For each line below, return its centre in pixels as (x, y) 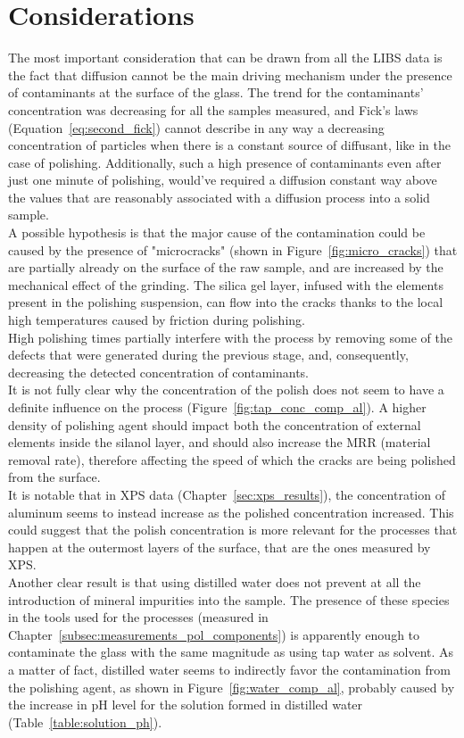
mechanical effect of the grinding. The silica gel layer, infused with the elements (226, 284)
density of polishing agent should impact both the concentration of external (215, 424)
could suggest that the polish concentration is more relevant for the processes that (233, 530)
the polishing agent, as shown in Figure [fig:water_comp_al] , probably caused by (232, 687)
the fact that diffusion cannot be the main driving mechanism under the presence (230, 75)
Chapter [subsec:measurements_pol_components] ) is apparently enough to (214, 634)
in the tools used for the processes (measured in (138, 617)
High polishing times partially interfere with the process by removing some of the (230, 337)
